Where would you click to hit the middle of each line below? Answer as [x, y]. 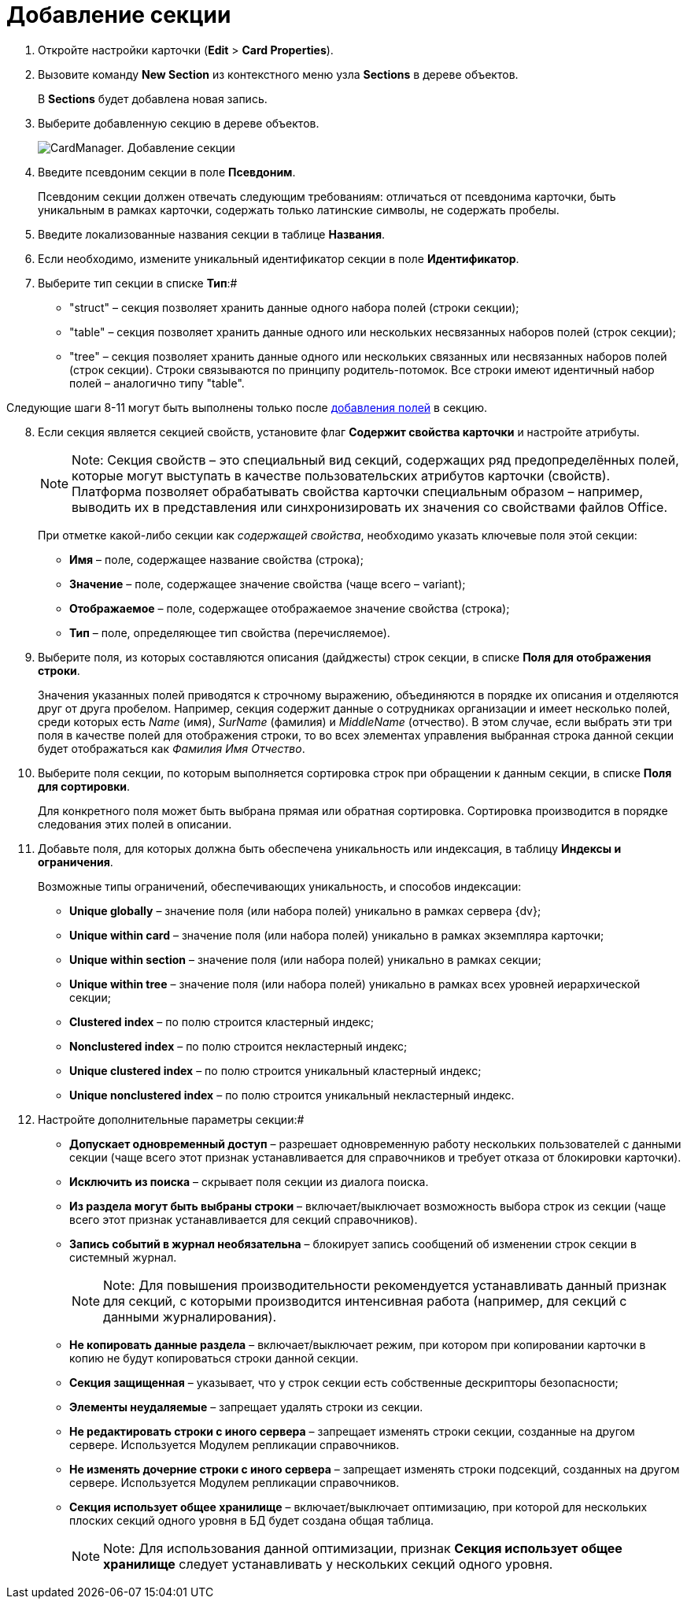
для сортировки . [84, 786]
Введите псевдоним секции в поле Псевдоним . [167, 172]
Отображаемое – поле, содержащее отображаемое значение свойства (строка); [290, 608]
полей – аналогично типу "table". [157, 383]
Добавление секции [119, 15]
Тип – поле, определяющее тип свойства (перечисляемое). [230, 632]
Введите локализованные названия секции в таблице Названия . [212, 234]
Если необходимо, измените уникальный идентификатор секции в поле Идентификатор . [279, 258]
